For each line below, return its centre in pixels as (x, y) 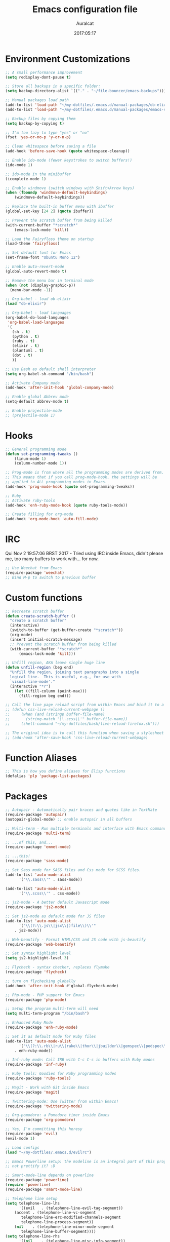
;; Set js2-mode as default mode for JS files (55, 916)
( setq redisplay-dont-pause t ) (38, 77)
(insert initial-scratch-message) (46, 639)
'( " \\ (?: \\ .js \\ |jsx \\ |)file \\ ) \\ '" (57, 925)
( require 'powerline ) (28, 1185)
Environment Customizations (68, 59)
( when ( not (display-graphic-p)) (40, 285)
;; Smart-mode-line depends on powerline (50, 1175)
